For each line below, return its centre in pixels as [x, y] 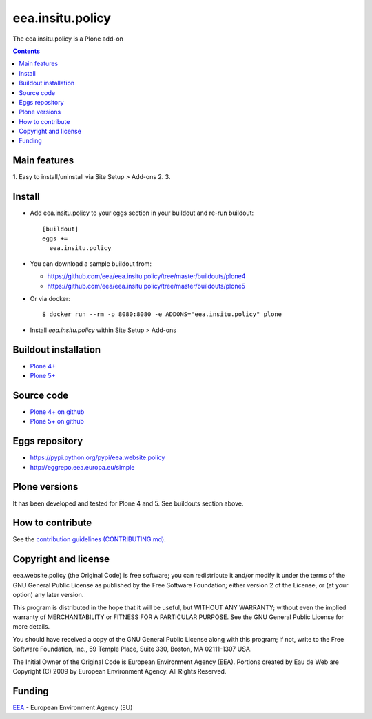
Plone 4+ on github [57, 411]
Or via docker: [50, 299]
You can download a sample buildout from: [91, 263]
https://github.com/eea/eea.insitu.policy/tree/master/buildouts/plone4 [146, 276]
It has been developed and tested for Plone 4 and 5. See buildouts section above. [128, 503]
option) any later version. [48, 595]
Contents [27, 51]
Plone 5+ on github [57, 421]
